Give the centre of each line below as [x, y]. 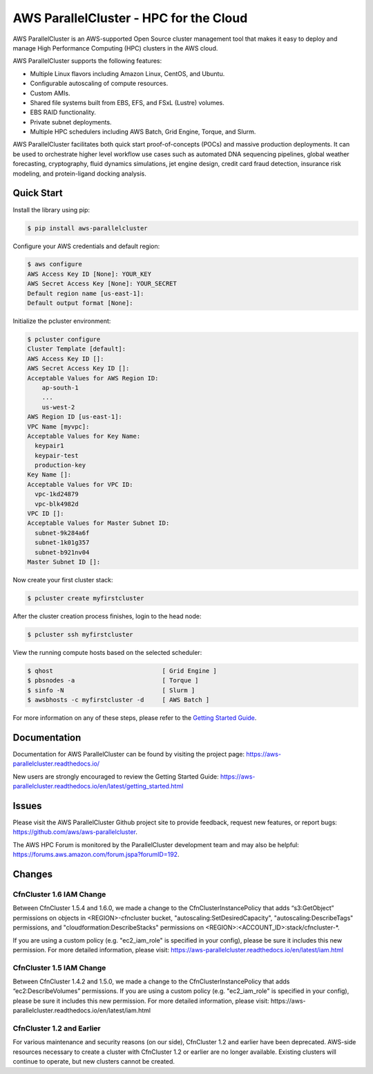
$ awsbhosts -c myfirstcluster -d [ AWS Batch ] [118, 700]
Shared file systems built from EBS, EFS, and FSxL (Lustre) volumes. [127, 102]
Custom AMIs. [50, 93]
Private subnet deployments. [71, 122]
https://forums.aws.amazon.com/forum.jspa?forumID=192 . [96, 855]
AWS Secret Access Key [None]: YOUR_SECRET [102, 284]
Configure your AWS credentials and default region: [86, 246]
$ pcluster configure [64, 340]
